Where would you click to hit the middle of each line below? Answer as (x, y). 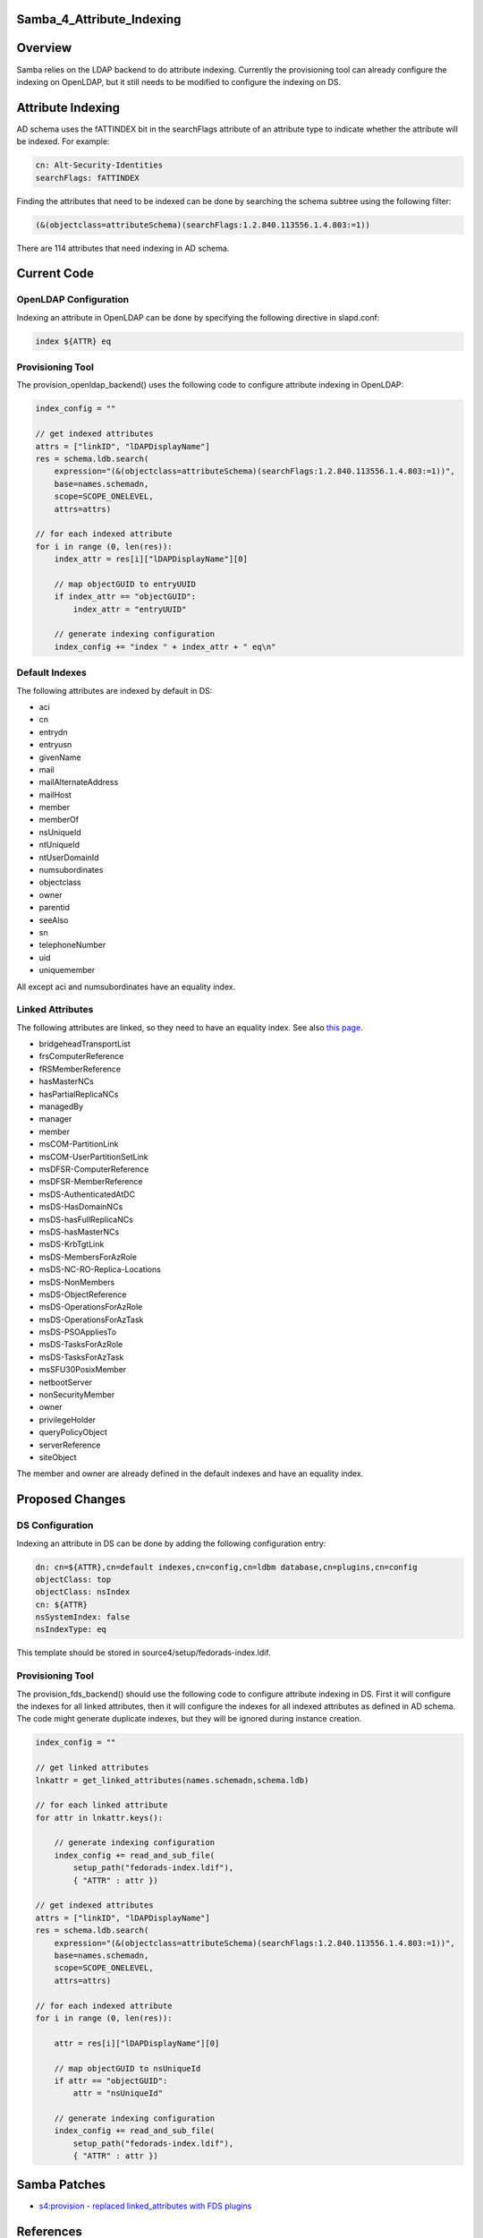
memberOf (59, 820)
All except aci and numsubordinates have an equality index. (126, 987)
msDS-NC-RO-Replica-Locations (100, 1269)
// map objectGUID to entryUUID (125, 584)
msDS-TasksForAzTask (81, 1357)
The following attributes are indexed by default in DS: (114, 690)
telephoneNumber (72, 945)
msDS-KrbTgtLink (72, 1244)
